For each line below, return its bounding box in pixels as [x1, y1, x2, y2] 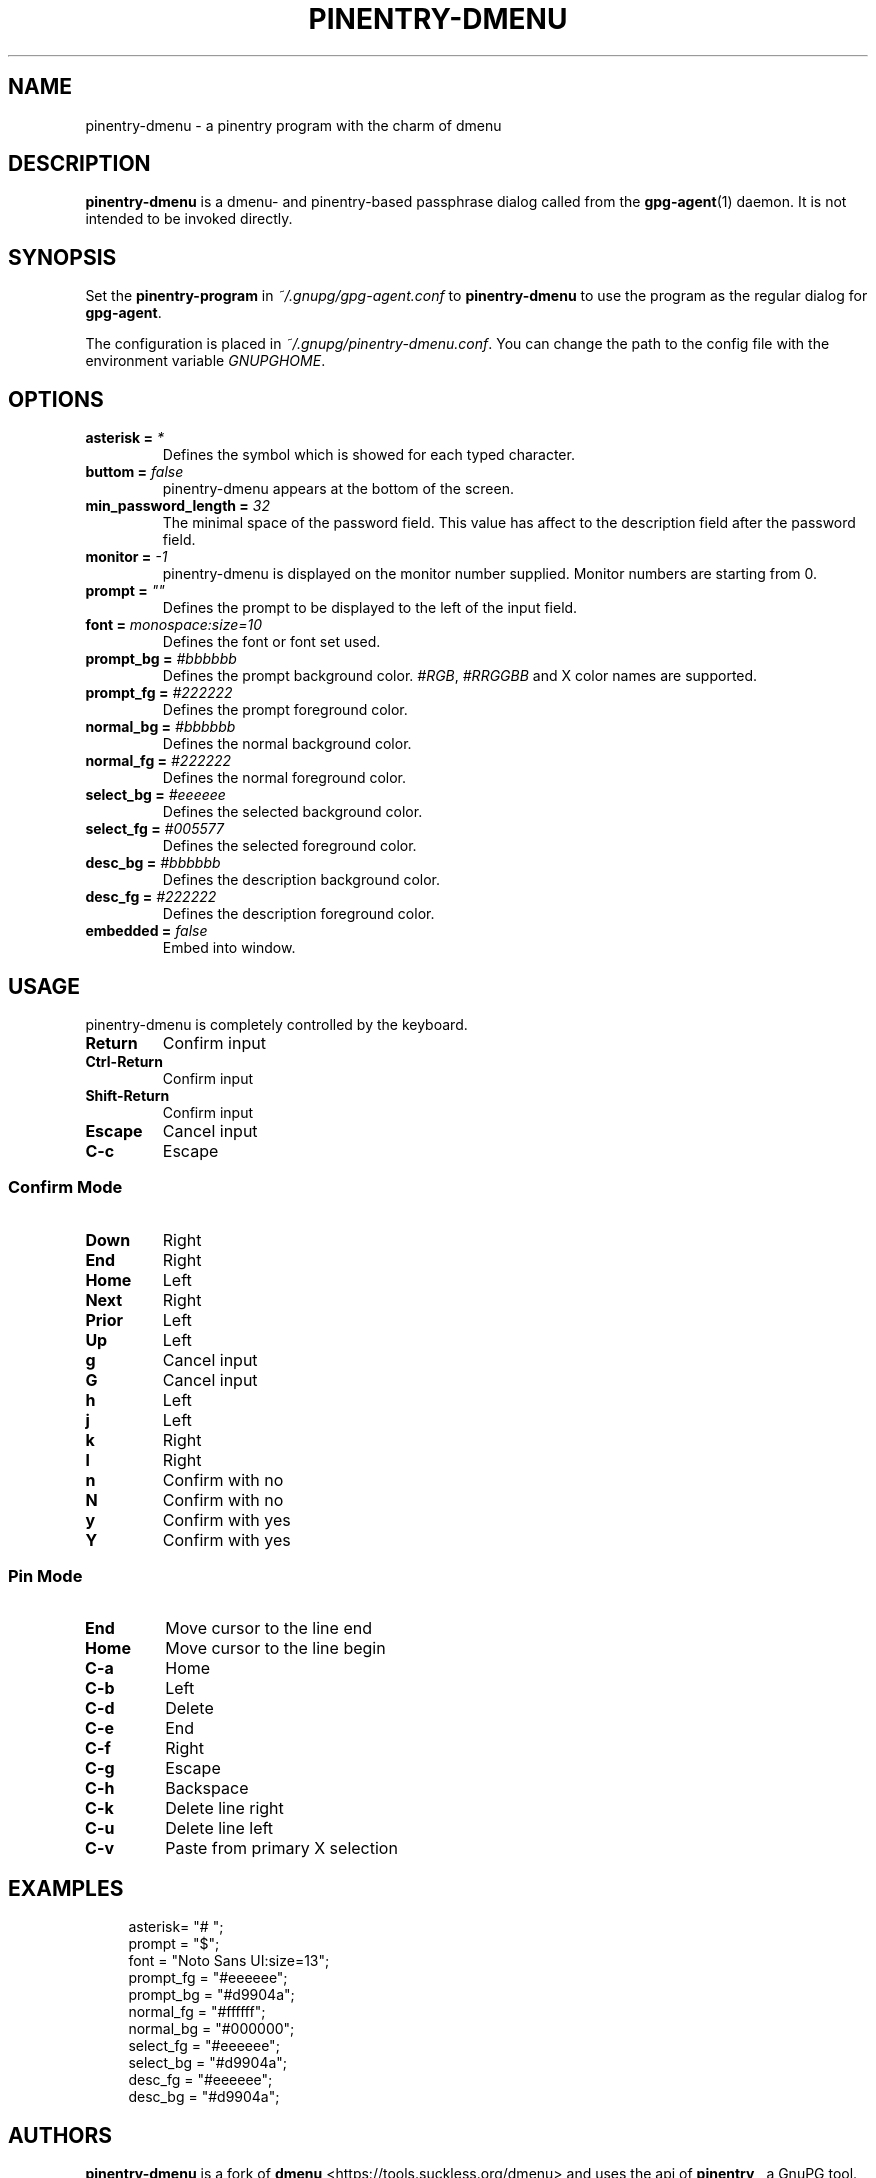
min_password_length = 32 [85, 497, 270, 515]
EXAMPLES [8, 1875, 124, 1901]
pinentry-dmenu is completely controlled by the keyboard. [85, 1015, 468, 1033]
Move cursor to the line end [165, 1618, 372, 1639]
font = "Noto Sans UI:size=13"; [128, 1952, 330, 1970]
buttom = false [85, 463, 184, 481]
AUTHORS [8, 2122, 113, 2148]
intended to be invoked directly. [85, 210, 293, 228]
